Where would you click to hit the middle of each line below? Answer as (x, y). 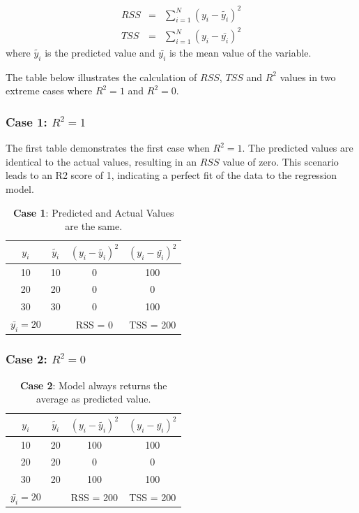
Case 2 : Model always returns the (93, 385)
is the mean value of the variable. (240, 53)
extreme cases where (49, 91)
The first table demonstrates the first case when (108, 148)
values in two (308, 77)
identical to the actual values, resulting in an (101, 161)
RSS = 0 (94, 324)
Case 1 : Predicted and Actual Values (93, 212)
